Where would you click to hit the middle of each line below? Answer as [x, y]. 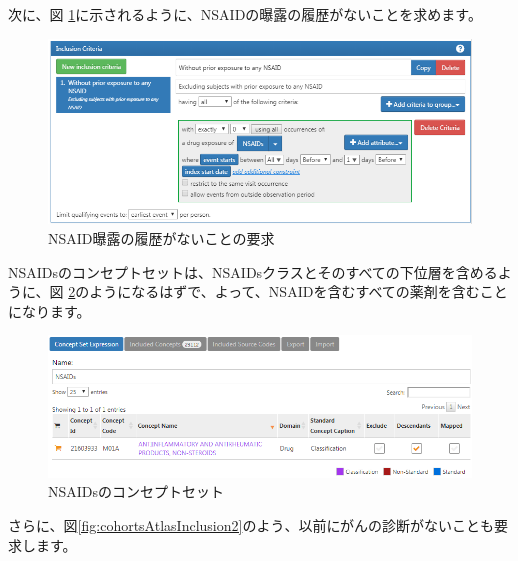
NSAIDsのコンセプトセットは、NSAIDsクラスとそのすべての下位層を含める [253, 271]
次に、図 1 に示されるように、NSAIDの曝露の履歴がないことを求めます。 [245, 14]
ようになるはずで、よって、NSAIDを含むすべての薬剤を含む [284, 291]
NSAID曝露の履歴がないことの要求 [161, 237]
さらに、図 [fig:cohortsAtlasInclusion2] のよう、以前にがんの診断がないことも [251, 525]
